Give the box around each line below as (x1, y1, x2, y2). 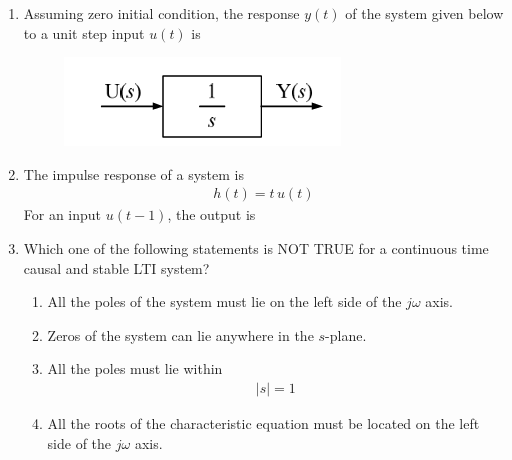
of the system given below (345, 3, 504, 23)
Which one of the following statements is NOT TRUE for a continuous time (23, 238, 489, 258)
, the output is (167, 204, 256, 225)
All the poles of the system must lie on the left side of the (47, 291, 402, 312)
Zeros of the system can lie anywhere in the (47, 324, 314, 345)
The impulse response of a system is (23, 163, 244, 184)
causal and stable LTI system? (23, 257, 210, 278)
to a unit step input (23, 22, 145, 43)
